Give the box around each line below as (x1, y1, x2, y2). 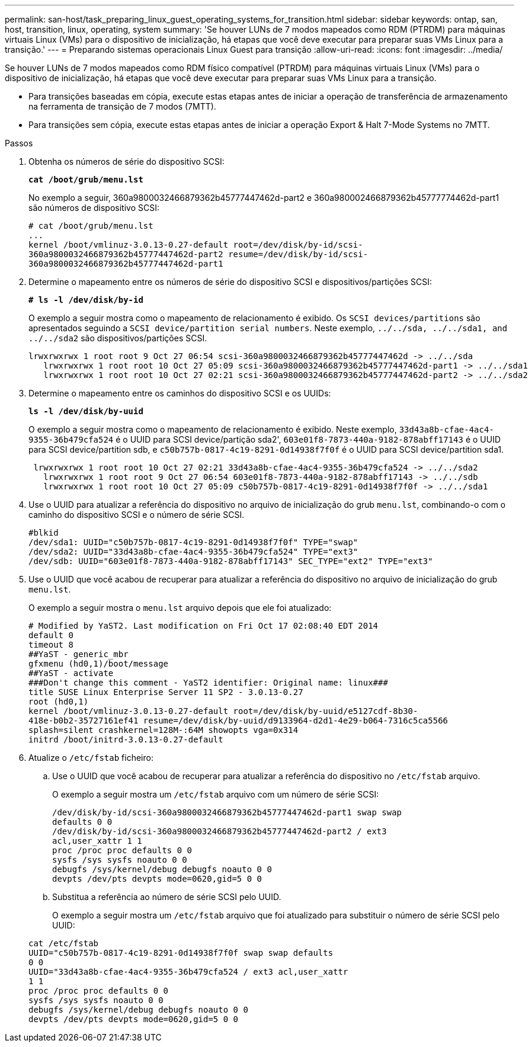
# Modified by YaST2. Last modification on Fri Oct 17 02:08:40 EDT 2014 (28, 621, 379, 630)
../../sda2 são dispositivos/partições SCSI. (28, 333, 207, 343)
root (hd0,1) (28, 697, 89, 706)
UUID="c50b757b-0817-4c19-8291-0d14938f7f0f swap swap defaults (28, 948, 334, 958)
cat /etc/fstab (28, 939, 99, 948)
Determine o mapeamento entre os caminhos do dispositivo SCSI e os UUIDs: (28, 388, 331, 398)
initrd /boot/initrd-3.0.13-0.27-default (28, 735, 223, 744)
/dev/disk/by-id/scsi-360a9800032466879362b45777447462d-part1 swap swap (52, 808, 402, 817)
